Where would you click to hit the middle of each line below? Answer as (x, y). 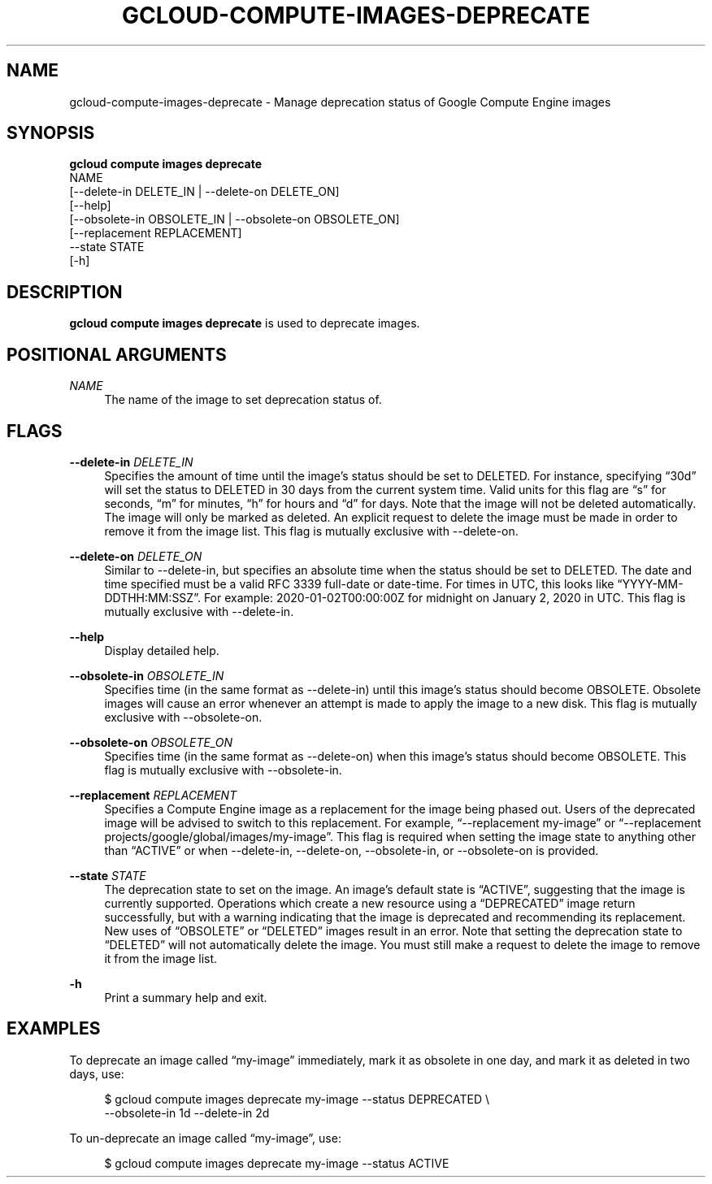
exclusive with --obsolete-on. (183, 717)
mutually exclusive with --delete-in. (199, 611)
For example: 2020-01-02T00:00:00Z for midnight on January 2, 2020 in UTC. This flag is (445, 597)
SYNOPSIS (51, 133)
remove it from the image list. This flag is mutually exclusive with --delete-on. (311, 531)
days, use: (97, 1073)
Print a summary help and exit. (186, 997)
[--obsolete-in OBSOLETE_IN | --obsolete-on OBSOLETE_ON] (234, 219)
